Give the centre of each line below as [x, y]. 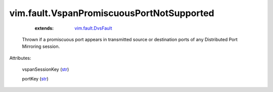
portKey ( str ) [35, 78]
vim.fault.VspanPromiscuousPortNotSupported [112, 13]
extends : [44, 28]
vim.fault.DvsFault [93, 28]
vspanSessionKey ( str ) [45, 69]
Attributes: [20, 58]
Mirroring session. [41, 47]
